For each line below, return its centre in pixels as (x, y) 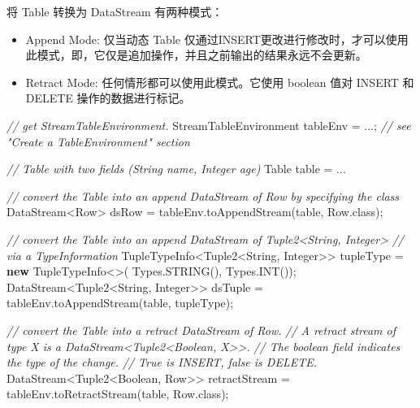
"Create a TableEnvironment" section (98, 141)
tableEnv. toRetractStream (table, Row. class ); (118, 394)
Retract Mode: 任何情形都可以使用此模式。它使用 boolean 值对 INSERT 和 (220, 82)
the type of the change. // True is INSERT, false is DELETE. (162, 362)
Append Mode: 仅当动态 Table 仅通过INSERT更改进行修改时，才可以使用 (217, 39)
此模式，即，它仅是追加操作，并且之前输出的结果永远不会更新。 (196, 55)
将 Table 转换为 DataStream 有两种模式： (115, 11)
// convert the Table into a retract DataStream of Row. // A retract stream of (201, 330)
